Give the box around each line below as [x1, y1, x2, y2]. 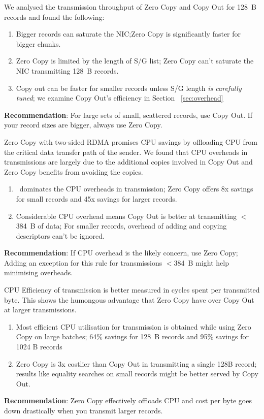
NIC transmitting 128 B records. [16, 65, 119, 76]
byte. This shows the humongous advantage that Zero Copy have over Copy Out [4, 294, 254, 305]
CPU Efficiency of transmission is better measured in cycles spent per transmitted [4, 284, 260, 295]
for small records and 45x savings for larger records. [16, 193, 177, 204]
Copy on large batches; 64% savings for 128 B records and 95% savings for [16, 331, 249, 342]
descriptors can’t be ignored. [16, 230, 105, 241]
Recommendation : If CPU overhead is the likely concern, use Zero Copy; [4, 247, 238, 258]
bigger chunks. [16, 38, 61, 49]
